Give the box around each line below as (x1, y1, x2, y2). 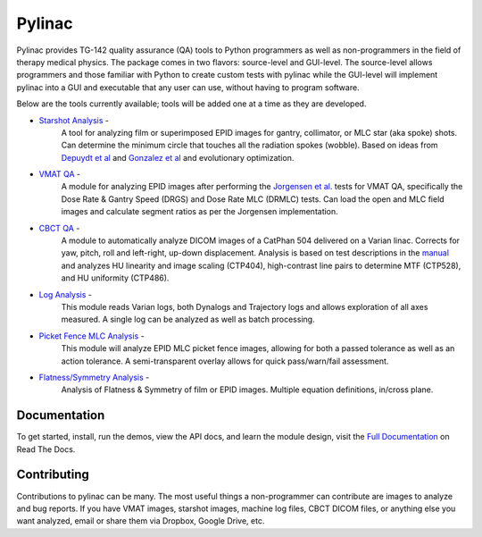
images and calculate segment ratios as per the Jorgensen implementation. (61, 206, 338, 217)
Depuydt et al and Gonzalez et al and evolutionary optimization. (61, 152, 295, 163)
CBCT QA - (38, 222, 80, 233)
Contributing (16, 467, 89, 482)
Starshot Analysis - (38, 114, 110, 125)
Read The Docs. (16, 443, 76, 455)
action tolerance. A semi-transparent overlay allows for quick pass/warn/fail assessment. (61, 356, 389, 366)
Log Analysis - (38, 289, 93, 299)
